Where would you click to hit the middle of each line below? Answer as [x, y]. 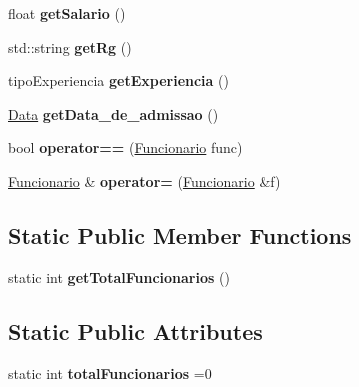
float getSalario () [67, 13]
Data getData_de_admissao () [113, 113]
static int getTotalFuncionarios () [119, 276]
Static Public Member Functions [180, 234]
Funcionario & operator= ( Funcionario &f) [144, 180]
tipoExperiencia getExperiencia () [118, 80]
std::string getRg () [70, 46]
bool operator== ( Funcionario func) [125, 147]
